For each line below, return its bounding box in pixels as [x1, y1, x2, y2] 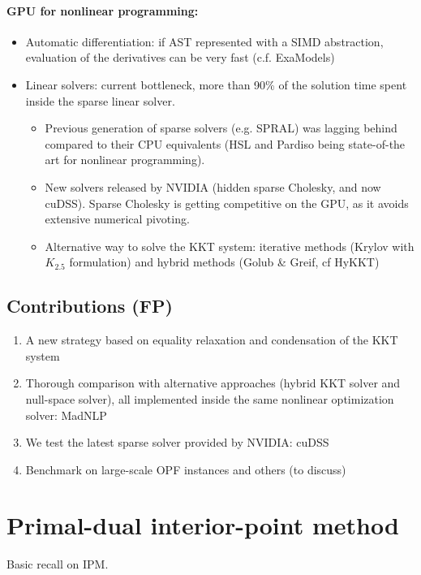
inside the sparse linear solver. [25, 92, 175, 109]
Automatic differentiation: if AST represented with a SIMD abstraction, [25, 32, 384, 50]
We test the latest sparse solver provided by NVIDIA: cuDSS [25, 434, 329, 451]
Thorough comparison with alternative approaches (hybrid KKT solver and [25, 374, 401, 391]
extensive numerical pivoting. [45, 210, 190, 227]
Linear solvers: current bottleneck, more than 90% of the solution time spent [25, 76, 407, 93]
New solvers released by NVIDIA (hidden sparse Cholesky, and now [45, 178, 381, 195]
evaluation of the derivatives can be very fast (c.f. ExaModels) [25, 49, 335, 66]
